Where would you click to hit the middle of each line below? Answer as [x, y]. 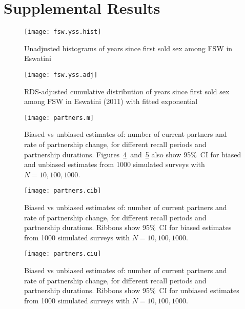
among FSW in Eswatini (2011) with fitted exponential [111, 101]
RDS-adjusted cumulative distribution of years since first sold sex [127, 91]
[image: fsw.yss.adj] [61, 75]
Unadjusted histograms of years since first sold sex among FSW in [128, 48]
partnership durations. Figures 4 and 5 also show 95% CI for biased [133, 154]
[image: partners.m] [59, 118]
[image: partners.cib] [63, 191]
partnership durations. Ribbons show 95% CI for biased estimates [128, 227]
